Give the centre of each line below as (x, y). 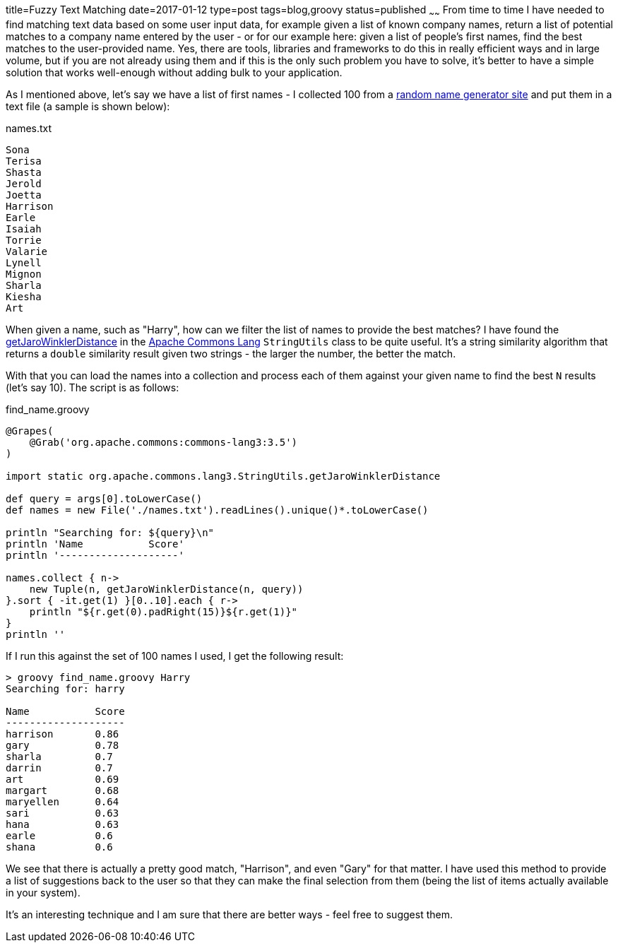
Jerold (24, 183)
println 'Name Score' (95, 544)
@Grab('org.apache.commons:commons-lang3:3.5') (164, 442)
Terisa (24, 161)
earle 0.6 (59, 835)
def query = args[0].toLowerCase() (104, 498)
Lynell (24, 262)
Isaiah (24, 229)
